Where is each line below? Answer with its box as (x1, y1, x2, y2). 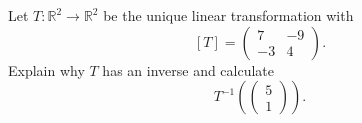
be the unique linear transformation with (103, 5, 354, 25)
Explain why (8, 59, 85, 80)
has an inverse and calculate (102, 59, 275, 80)
